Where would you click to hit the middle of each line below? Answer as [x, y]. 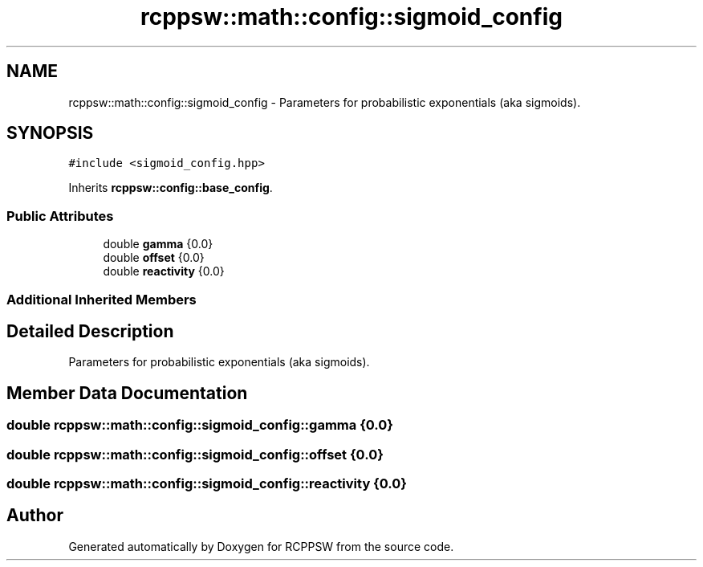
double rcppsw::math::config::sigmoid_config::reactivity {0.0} [207, 483]
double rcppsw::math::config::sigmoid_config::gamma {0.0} [200, 425]
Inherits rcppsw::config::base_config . [171, 188]
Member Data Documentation [127, 393]
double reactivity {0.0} [164, 271]
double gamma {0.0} [158, 244]
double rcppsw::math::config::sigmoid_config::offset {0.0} [195, 454]
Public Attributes [60, 216]
